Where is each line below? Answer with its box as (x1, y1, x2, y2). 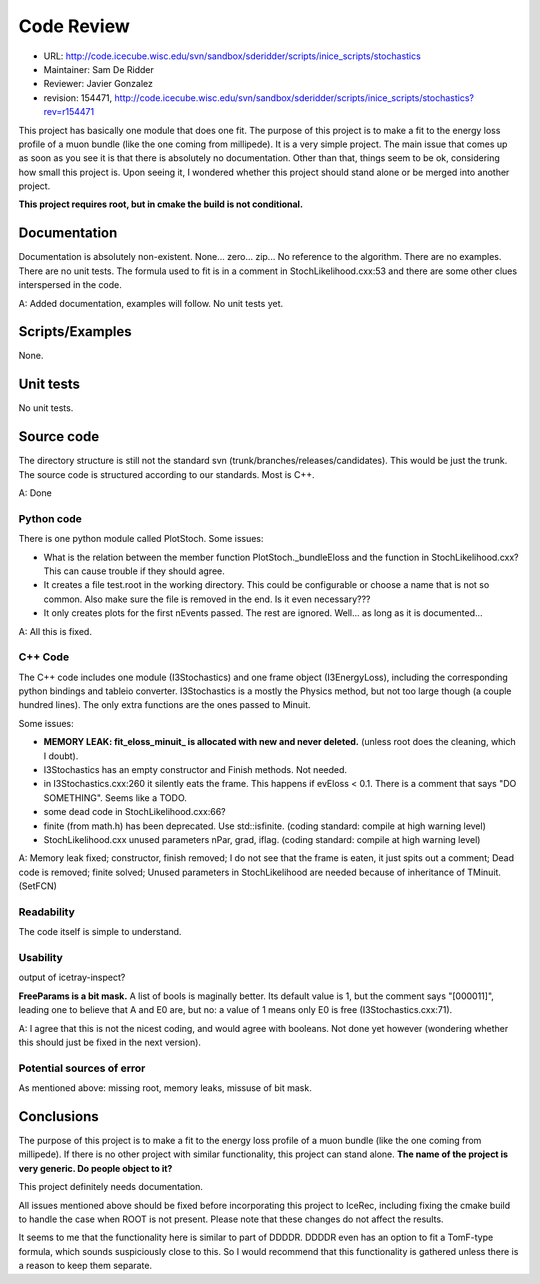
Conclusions (18, 1108, 99, 1125)
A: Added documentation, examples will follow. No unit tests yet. (18, 297, 284, 309)
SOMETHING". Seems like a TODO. (43, 791, 187, 804)
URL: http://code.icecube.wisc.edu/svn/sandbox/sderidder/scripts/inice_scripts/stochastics (43, 50, 422, 62)
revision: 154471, (43, 91, 113, 104)
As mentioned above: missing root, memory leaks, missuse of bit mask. (18, 1082, 312, 1094)
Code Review (18, 15, 130, 37)
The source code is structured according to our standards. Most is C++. (18, 468, 315, 480)
